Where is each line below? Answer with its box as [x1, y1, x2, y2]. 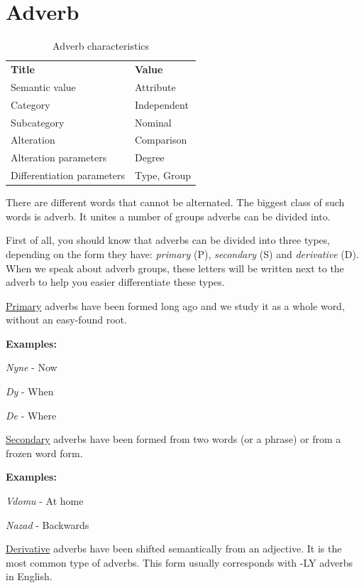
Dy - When [6, 384, 54, 399]
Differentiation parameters [11, 168, 125, 183]
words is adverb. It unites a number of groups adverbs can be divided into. [6, 208, 331, 223]
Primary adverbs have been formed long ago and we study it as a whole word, [6, 298, 345, 313]
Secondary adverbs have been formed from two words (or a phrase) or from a [6, 432, 341, 447]
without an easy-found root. [6, 312, 127, 327]
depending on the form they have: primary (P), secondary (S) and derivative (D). [6, 246, 359, 261]
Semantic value [11, 79, 76, 94]
